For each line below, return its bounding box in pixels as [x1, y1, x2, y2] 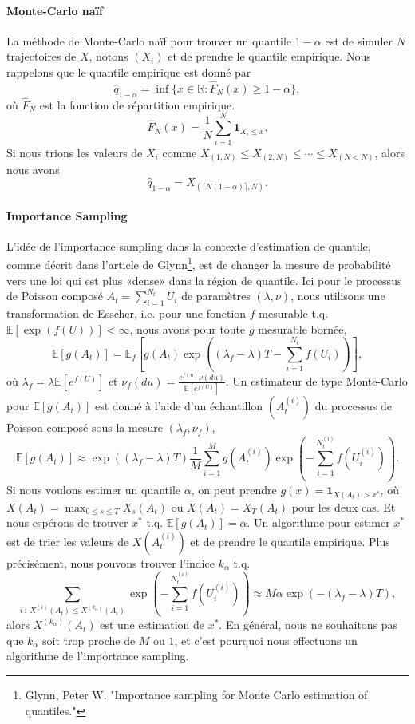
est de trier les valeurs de [6, 532, 129, 549]
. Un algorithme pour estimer [247, 514, 390, 531]
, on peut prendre [191, 481, 277, 497]
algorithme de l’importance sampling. [6, 647, 189, 664]
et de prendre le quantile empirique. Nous [168, 48, 371, 65]
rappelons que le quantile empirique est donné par [6, 63, 251, 80]
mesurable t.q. [259, 305, 329, 322]
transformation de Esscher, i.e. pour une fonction [6, 305, 247, 322]
